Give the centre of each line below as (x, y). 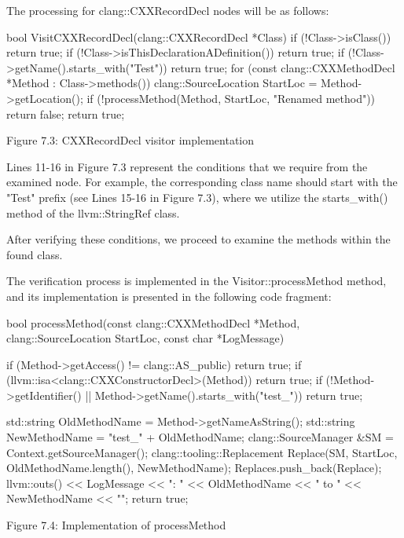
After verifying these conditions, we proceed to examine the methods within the (198, 239)
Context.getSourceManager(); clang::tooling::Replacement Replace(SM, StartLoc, (202, 452)
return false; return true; (66, 113)
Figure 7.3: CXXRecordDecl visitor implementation (130, 140)
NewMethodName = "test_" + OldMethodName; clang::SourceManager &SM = (200, 437)
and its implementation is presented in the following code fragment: (169, 296)
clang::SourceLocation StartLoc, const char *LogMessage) (145, 338)
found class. (35, 254)
